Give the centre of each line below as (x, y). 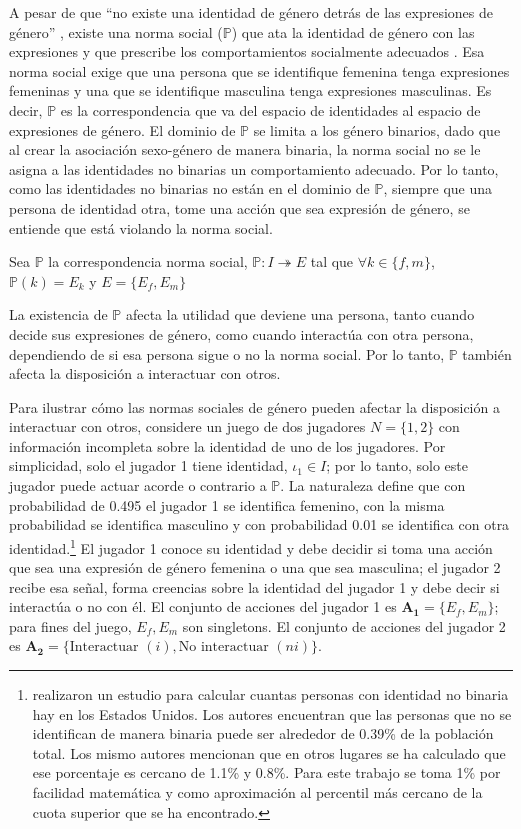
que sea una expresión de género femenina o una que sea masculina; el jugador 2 (255, 567)
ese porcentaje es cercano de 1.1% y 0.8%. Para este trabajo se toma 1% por (266, 772)
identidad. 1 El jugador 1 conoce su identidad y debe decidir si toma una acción (251, 546)
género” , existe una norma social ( (116, 31)
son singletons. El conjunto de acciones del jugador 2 (344, 625)
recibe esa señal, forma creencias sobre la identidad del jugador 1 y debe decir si (254, 586)
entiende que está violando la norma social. (141, 227)
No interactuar (223, 647)
